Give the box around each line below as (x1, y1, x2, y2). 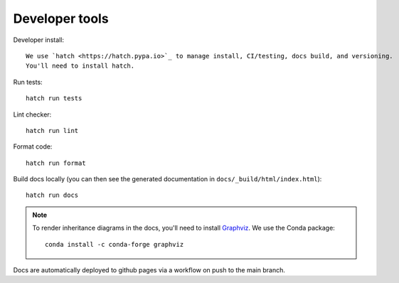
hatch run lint (26, 127, 79, 134)
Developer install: (13, 36, 64, 44)
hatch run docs (26, 191, 79, 199)
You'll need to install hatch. (26, 62, 135, 70)
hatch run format (26, 159, 86, 167)
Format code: (13, 142, 53, 151)
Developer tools (13, 11, 110, 26)
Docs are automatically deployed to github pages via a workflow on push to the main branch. (13, 266, 286, 274)
